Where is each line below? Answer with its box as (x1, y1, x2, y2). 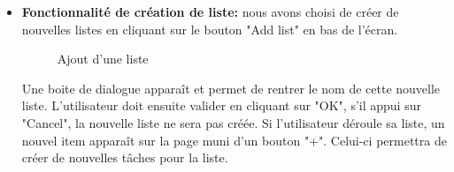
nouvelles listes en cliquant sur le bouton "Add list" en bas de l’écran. (21, 19, 398, 38)
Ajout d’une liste (57, 49, 149, 68)
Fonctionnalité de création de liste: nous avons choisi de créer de (21, 3, 399, 20)
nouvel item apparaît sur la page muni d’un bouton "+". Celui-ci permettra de (21, 131, 447, 149)
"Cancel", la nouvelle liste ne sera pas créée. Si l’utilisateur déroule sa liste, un (21, 113, 445, 131)
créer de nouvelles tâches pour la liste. (21, 148, 228, 167)
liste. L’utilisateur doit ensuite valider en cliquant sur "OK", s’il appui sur (21, 96, 421, 115)
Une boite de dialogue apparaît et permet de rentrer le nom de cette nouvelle (21, 79, 441, 97)
